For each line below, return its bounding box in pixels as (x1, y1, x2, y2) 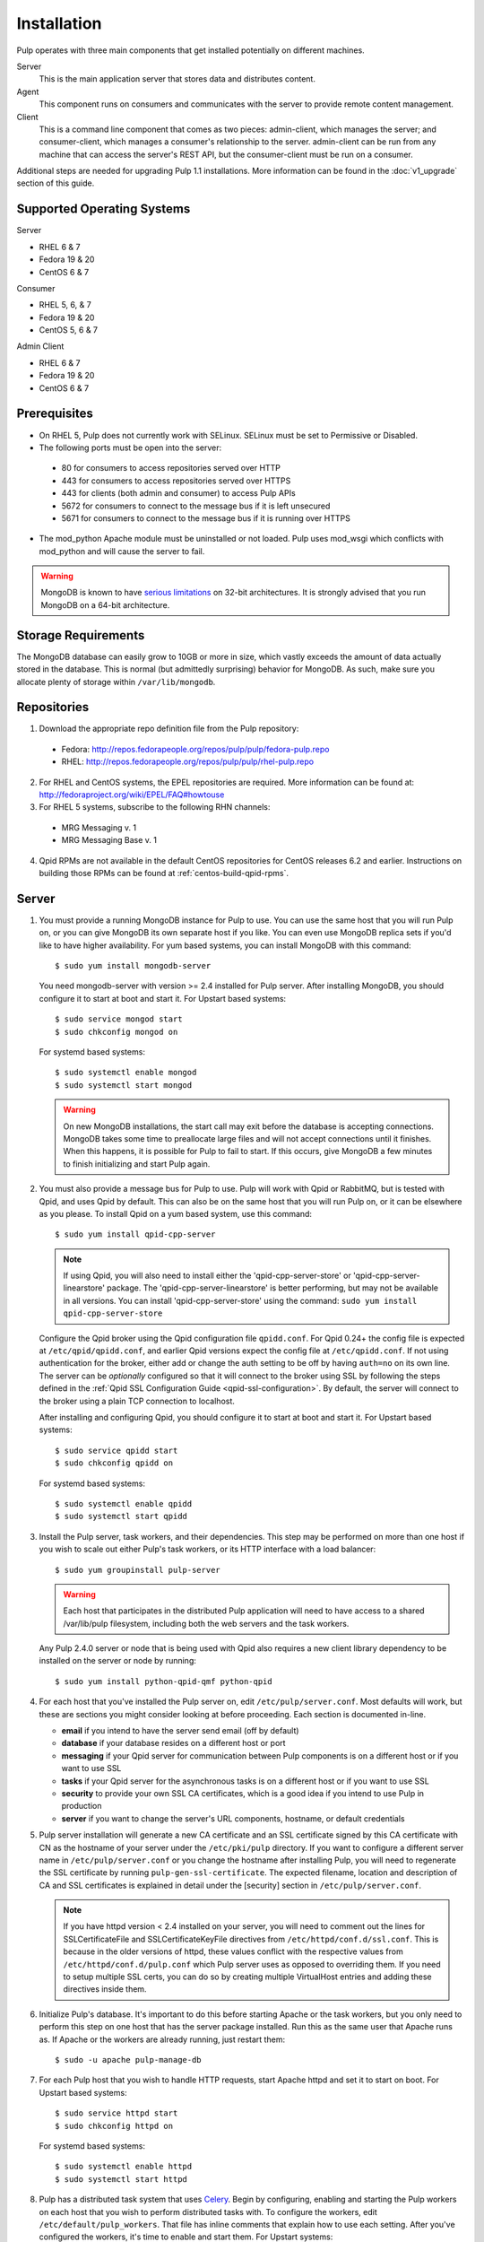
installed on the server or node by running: (39, 1655, 196, 1666)
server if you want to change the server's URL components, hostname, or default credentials (61, 1812, 405, 1824)
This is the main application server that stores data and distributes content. (39, 74, 315, 84)
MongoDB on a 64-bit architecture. (40, 599, 170, 610)
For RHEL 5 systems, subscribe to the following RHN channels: (39, 802, 271, 813)
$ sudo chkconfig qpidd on (55, 1458, 174, 1468)
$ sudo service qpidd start (55, 1445, 178, 1456)
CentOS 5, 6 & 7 (39, 325, 99, 335)
